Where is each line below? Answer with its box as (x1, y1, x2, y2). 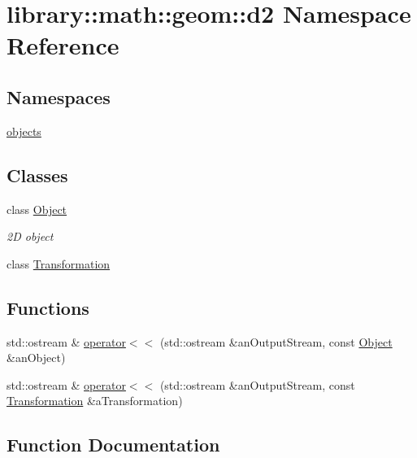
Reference (7, 28, 119, 62)
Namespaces (7, 84, 111, 109)
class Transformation (7, 255, 111, 272)
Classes (7, 162, 68, 187)
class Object (7, 200, 67, 217)
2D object (7, 228, 54, 245)
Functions (7, 294, 89, 320)
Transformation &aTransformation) (7, 392, 183, 409)
